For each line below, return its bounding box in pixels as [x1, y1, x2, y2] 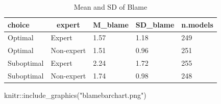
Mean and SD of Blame [73, 2, 148, 12]
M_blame [93, 19, 129, 30]
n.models [181, 19, 213, 30]
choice [8, 19, 30, 30]
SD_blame [135, 19, 175, 30]
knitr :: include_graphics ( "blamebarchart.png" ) [4, 90, 146, 100]
